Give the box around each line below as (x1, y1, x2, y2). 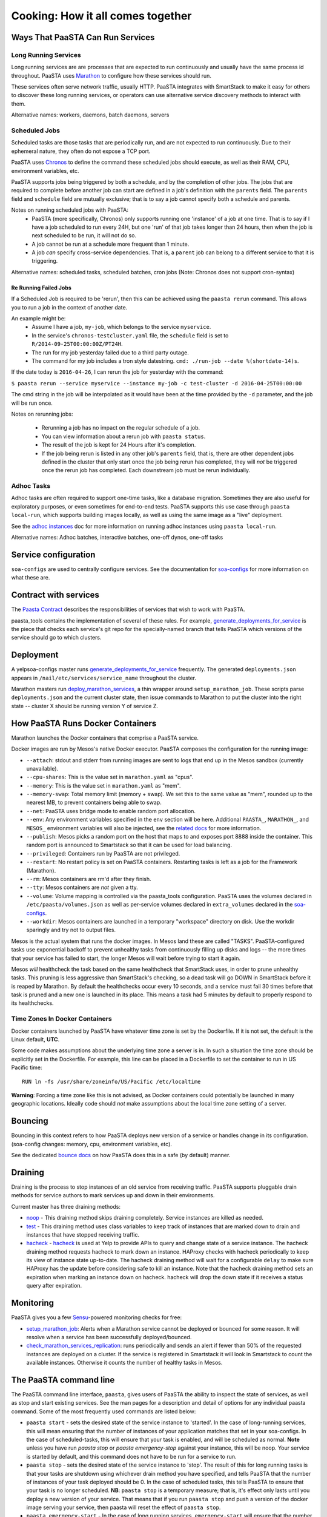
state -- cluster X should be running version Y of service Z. (11, 702, 159, 709)
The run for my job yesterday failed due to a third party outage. (31, 349, 189, 356)
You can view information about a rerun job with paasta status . (41, 433, 206, 440)
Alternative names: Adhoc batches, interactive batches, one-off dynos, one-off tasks (11, 534, 223, 541)
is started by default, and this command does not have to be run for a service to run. (26, 1453, 237, 1460)
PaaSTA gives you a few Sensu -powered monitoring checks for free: (11, 1314, 182, 1321)
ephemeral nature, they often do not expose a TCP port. (11, 147, 151, 155)
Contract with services (11, 590, 100, 600)
